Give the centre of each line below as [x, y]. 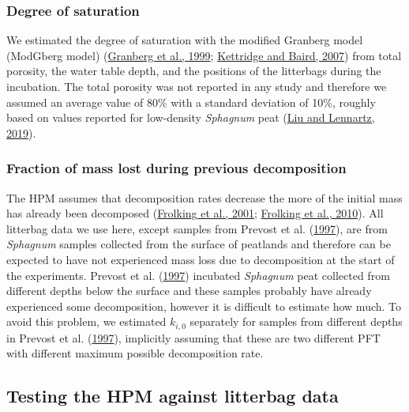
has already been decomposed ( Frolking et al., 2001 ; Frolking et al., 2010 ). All [195, 213]
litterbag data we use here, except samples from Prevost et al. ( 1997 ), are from [197, 228]
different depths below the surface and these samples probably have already [189, 291]
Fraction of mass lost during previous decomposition [176, 168]
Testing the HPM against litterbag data [173, 396]
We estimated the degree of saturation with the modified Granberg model [185, 40]
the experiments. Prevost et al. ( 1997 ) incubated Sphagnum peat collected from [198, 275]
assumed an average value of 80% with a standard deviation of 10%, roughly [191, 102]
